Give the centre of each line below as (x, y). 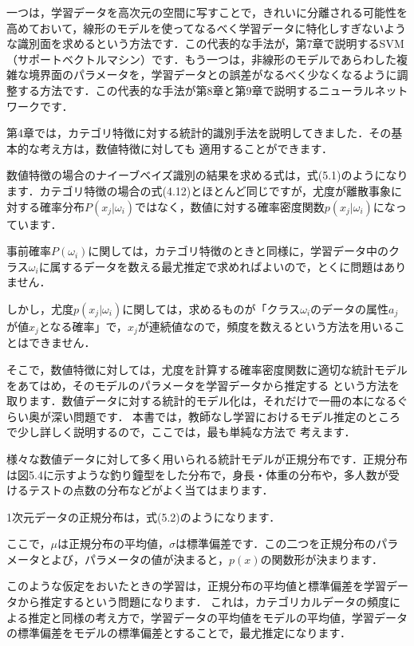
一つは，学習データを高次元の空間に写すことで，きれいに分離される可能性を (207, 12)
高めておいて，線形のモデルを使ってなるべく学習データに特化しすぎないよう (206, 28)
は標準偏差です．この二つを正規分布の (276, 544)
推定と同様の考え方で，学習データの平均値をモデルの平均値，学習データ (218, 617)
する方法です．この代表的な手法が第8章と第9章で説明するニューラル (196, 90)
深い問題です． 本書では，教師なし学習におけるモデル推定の (209, 416)
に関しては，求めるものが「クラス (211, 308)
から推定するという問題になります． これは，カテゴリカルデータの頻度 (203, 602)
